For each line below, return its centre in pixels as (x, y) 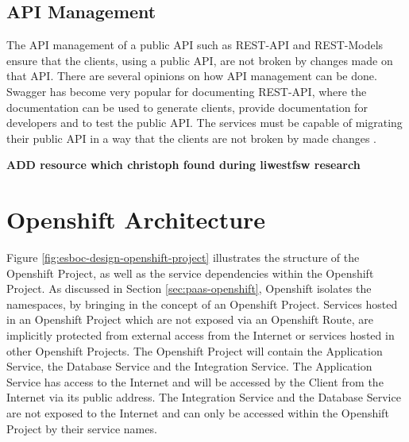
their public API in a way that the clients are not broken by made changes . (191, 138)
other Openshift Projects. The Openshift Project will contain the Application (195, 350)
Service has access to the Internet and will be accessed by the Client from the (195, 381)
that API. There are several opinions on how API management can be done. (192, 76)
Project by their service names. (82, 428)
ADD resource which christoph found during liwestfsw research (183, 165)
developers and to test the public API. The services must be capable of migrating (204, 123)
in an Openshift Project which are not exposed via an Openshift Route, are (190, 319)
